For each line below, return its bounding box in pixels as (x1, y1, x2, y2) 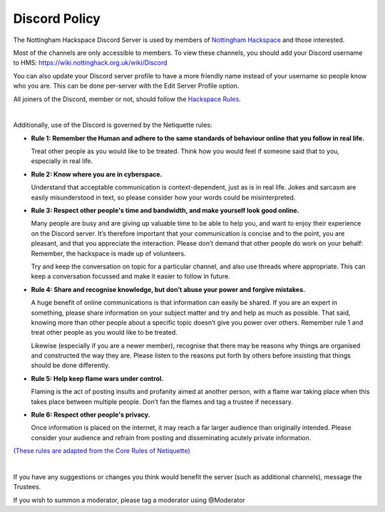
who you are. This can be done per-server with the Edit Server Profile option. (13, 82, 240, 90)
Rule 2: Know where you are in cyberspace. (31, 169, 163, 178)
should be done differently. (31, 361, 111, 370)
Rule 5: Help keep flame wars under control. (31, 374, 164, 382)
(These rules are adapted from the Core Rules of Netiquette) (13, 446, 190, 455)
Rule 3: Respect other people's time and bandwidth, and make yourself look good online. (31, 207, 299, 215)
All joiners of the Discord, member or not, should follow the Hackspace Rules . (13, 95, 242, 103)
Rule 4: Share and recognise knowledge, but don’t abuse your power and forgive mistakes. (31, 285, 306, 293)
